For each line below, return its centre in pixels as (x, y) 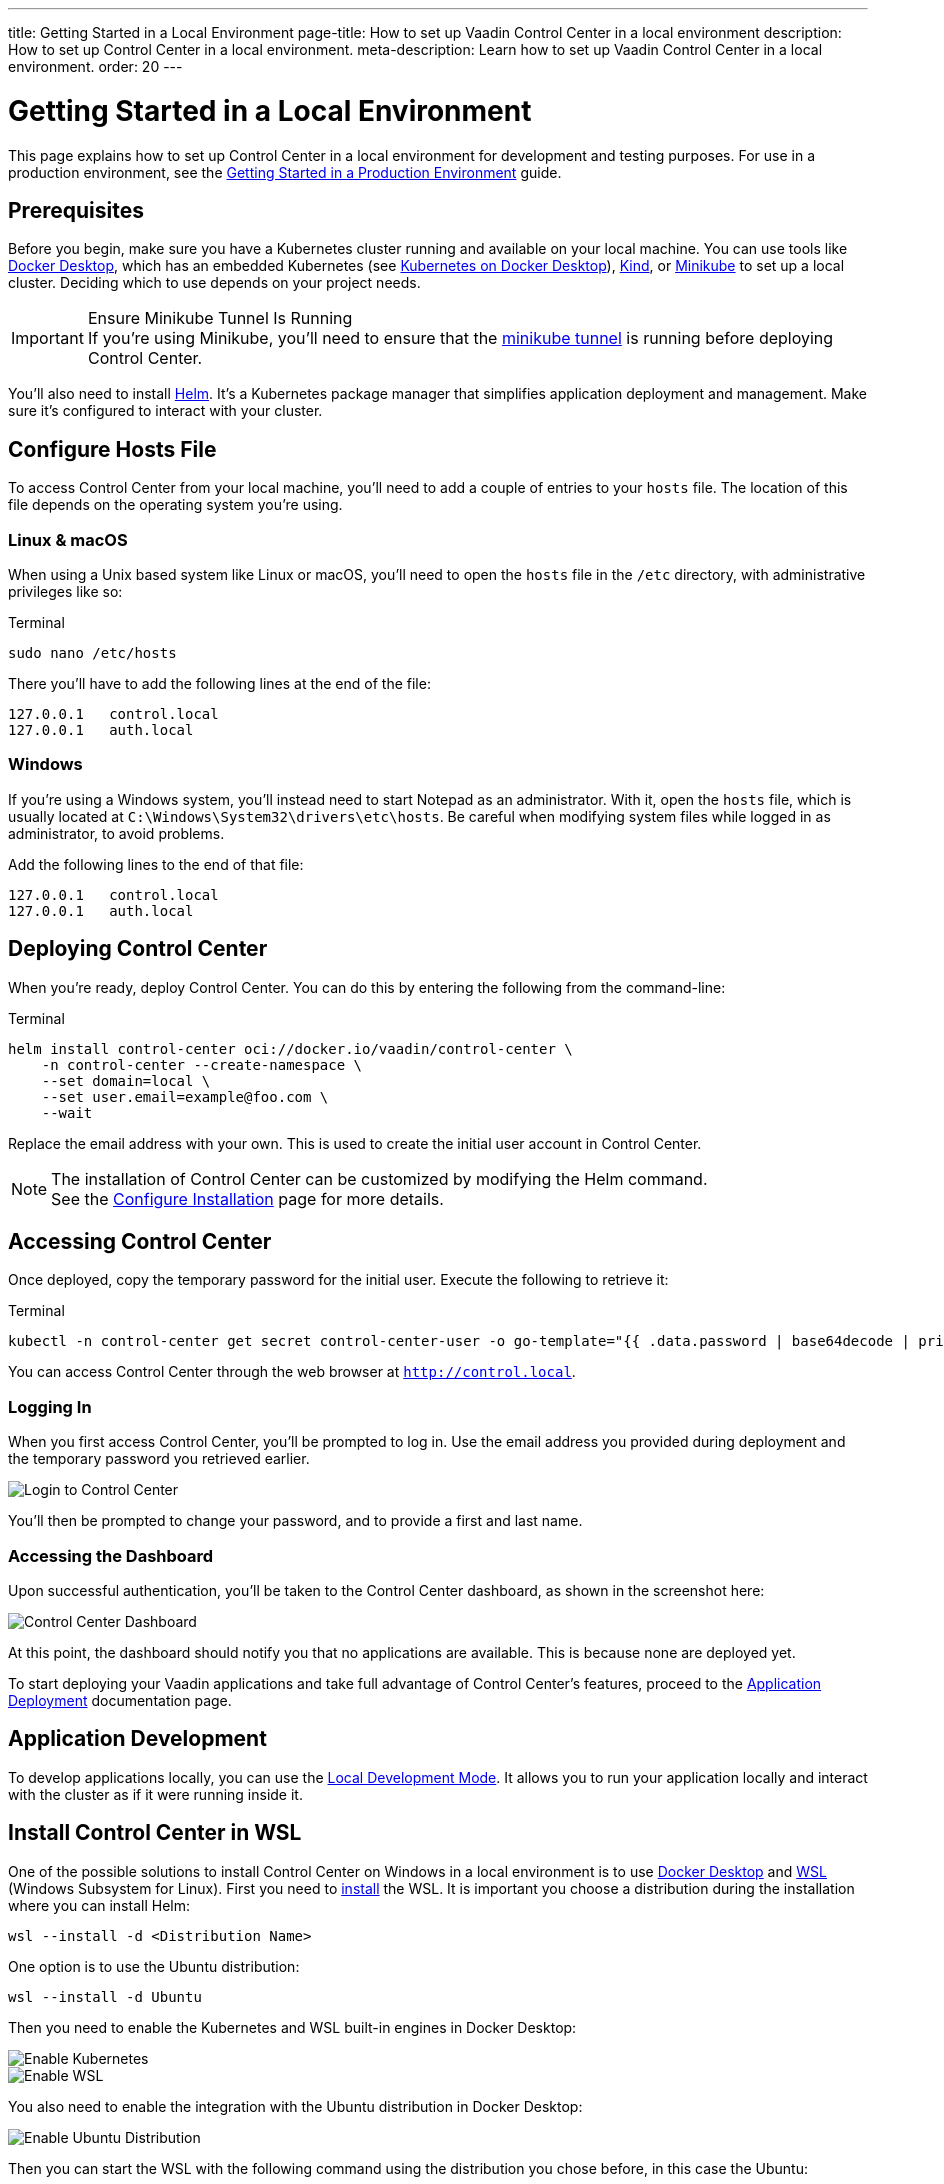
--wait (67, 1112)
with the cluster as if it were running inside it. (155, 1794)
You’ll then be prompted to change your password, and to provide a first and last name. (295, 1521)
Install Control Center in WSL (155, 1833)
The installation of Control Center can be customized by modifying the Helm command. (379, 1178)
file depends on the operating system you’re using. (175, 505)
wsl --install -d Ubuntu (105, 1996)
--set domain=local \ (126, 1080)
